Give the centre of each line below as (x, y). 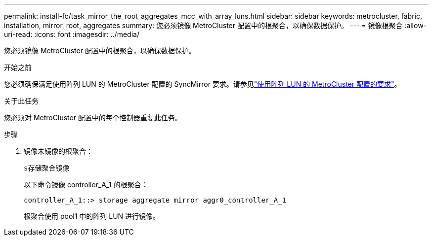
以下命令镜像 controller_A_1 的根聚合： (86, 185)
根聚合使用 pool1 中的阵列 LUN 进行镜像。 (92, 216)
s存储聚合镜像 (47, 168)
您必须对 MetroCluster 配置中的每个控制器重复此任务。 (93, 118)
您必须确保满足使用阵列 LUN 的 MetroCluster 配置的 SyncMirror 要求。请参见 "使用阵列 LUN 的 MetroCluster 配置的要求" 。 (203, 84)
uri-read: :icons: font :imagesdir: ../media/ (72, 34)
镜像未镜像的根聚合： (58, 151)
